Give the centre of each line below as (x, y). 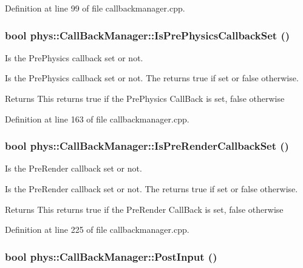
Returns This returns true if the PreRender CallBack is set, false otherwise (144, 209)
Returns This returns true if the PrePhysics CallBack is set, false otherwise (145, 98)
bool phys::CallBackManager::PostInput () (111, 256)
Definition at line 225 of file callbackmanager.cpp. (97, 229)
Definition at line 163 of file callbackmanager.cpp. (97, 119)
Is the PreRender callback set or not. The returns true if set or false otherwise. (151, 189)
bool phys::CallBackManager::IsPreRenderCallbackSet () (147, 146)
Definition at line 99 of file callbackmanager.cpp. (95, 8)
